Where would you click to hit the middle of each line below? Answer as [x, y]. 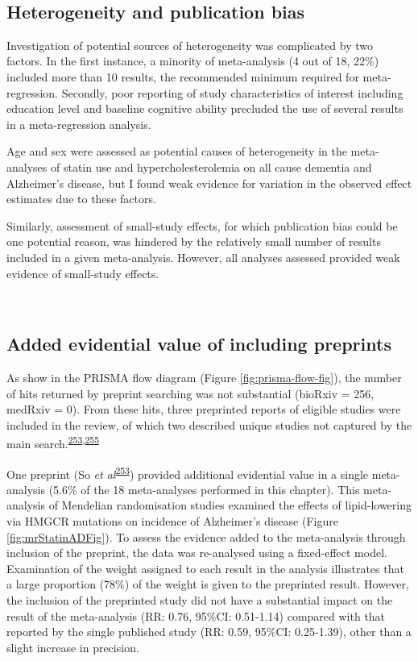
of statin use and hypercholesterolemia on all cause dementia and [211, 166]
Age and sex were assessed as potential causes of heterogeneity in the [177, 151]
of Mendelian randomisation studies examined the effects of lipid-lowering [230, 505]
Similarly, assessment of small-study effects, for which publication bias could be [202, 225]
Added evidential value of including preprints [199, 344]
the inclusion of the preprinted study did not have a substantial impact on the [200, 599]
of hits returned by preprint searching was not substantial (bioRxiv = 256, [190, 393]
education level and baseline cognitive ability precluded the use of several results [205, 108]
